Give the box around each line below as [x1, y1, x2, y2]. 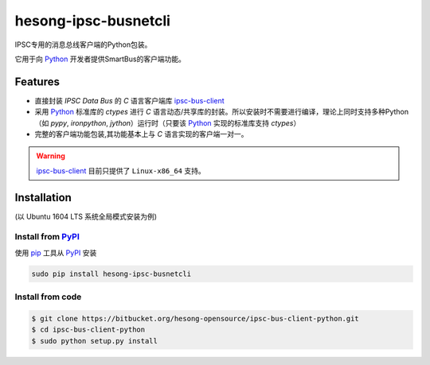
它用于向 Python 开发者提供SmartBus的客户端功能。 [14, 54, 186, 64]
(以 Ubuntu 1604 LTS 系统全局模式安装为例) [14, 212, 158, 221]
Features [14, 75, 60, 88]
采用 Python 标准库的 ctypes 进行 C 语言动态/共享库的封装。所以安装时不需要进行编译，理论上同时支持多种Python [34, 107, 409, 117]
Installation [14, 191, 72, 204]
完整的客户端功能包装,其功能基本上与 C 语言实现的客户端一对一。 [34, 130, 248, 139]
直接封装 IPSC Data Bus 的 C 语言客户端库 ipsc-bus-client [34, 95, 225, 105]
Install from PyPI [14, 231, 80, 243]
